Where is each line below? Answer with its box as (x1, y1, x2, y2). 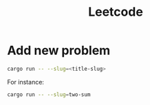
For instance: (7, 78, 45, 86)
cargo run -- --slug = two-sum (7, 91, 91, 98)
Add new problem (7, 43, 111, 58)
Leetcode (88, 4, 143, 20)
